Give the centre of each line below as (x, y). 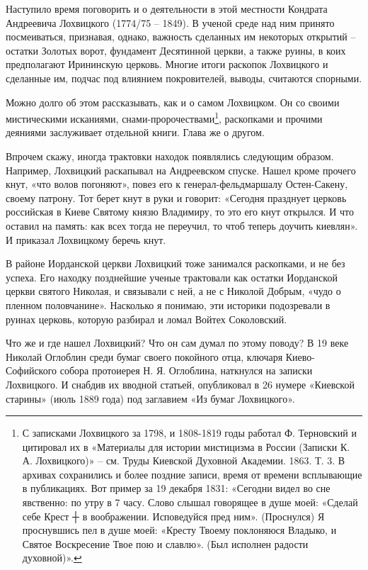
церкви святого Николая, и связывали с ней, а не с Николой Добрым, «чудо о (173, 291)
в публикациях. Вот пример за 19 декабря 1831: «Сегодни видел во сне (176, 488)
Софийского (31, 370)
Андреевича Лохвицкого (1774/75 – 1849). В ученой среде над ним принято (170, 22)
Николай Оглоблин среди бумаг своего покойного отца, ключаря (144, 356)
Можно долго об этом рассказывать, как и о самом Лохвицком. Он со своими (173, 102)
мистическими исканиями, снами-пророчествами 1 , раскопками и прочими (164, 117)
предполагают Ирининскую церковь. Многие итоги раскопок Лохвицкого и (167, 64)
